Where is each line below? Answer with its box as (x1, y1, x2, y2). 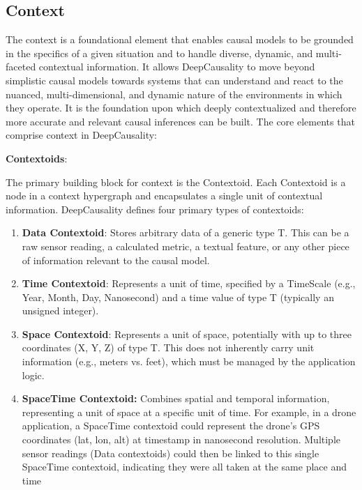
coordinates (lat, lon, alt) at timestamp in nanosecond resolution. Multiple (22, 432, 340, 447)
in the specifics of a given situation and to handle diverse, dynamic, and (6, 45, 313, 60)
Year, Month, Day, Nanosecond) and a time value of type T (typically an (22, 289, 334, 304)
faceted (6, 59, 36, 74)
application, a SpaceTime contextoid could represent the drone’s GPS (22, 418, 320, 433)
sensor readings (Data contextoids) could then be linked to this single (22, 445, 319, 460)
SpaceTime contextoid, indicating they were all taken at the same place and (22, 459, 347, 474)
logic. (22, 367, 45, 382)
